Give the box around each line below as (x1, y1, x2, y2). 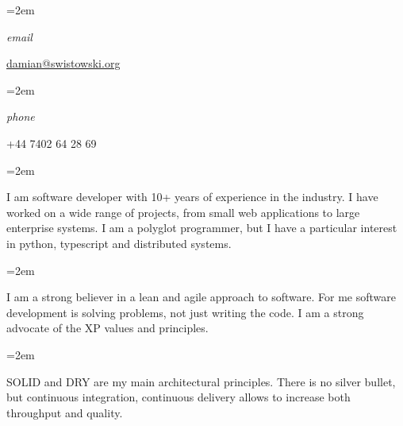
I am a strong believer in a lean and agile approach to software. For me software (6, 289, 397, 305)
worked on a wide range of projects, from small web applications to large (6, 203, 360, 220)
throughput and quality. (6, 404, 123, 420)
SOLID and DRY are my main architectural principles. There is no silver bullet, (6, 373, 396, 389)
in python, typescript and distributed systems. (6, 234, 232, 251)
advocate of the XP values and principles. (6, 319, 209, 336)
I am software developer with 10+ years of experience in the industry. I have (6, 188, 378, 205)
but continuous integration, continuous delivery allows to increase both (6, 389, 351, 405)
